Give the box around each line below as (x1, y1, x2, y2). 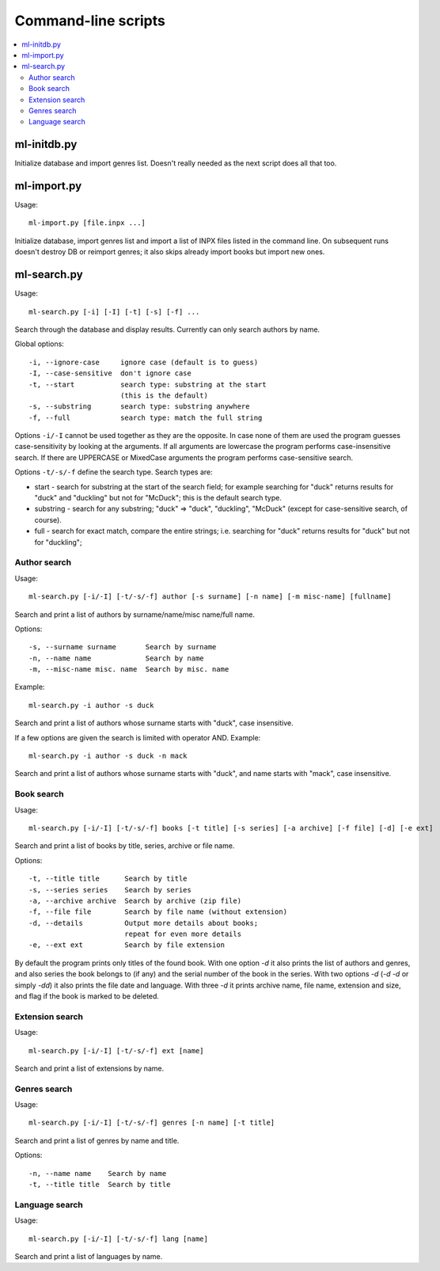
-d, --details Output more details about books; (28, 919, 259, 927)
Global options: (14, 339, 65, 348)
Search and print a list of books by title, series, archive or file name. (14, 841, 235, 851)
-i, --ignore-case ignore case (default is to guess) (28, 357, 259, 367)
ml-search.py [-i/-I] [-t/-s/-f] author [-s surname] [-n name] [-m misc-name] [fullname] (28, 592, 392, 601)
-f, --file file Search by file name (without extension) (28, 908, 288, 916)
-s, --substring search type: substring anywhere (28, 402, 250, 411)
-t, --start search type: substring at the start (28, 380, 267, 389)
